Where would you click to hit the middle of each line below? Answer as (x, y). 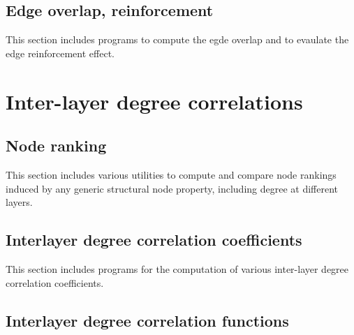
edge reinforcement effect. (60, 53)
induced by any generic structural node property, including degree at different (172, 188)
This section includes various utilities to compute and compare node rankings (171, 174)
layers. (19, 202)
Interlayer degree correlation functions (147, 320)
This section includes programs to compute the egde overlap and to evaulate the (177, 39)
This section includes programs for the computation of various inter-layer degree (177, 268)
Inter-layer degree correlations (154, 101)
